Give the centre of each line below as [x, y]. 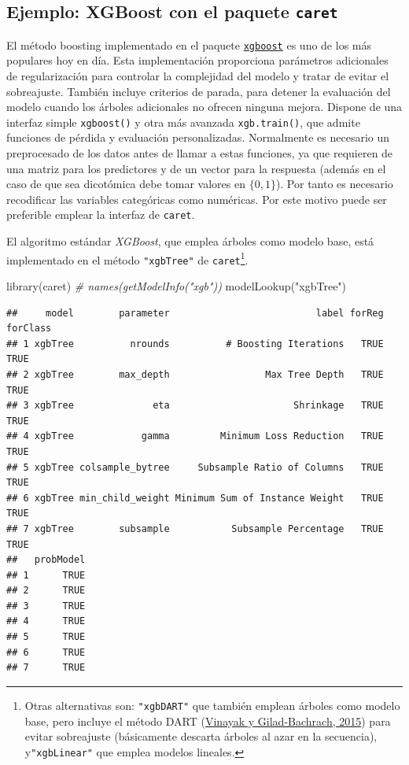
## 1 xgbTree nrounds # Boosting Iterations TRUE [195, 344]
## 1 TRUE [46, 575]
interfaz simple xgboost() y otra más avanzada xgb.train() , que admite [183, 122]
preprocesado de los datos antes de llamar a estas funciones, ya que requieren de [200, 153]
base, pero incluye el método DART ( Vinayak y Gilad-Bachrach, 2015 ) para [208, 721]
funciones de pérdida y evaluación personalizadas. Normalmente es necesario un [198, 137]
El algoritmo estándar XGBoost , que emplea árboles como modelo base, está [190, 241]
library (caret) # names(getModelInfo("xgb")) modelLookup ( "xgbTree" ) [177, 286]
